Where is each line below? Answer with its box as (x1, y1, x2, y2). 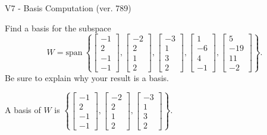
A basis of (5, 104, 41, 116)
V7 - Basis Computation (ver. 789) (5, 2, 131, 14)
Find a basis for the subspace (5, 21, 111, 34)
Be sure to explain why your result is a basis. (5, 71, 169, 83)
